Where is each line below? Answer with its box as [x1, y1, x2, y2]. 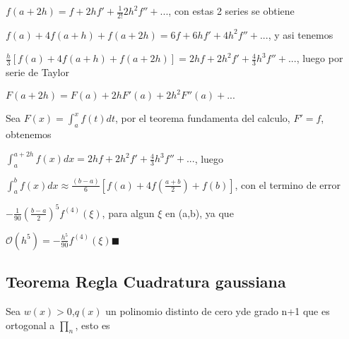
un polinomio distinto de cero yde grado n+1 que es [105, 304, 330, 319]
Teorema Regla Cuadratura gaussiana [6, 271, 286, 292]
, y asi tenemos [268, 27, 333, 42]
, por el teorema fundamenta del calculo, [114, 111, 290, 125]
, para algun [102, 205, 155, 220]
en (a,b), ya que [165, 205, 234, 220]
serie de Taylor [6, 65, 69, 80]
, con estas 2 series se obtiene [168, 4, 295, 18]
